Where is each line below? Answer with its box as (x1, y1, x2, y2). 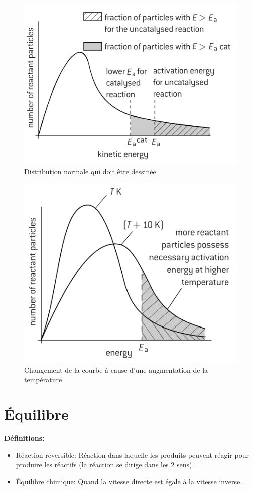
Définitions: (4, 433, 45, 443)
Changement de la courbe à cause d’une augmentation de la (24, 364, 208, 375)
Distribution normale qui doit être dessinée (24, 166, 156, 177)
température (24, 374, 62, 385)
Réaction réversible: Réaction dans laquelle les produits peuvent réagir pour (16, 449, 249, 460)
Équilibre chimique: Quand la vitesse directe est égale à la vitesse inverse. (16, 476, 242, 486)
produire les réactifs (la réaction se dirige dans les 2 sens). (16, 459, 194, 470)
